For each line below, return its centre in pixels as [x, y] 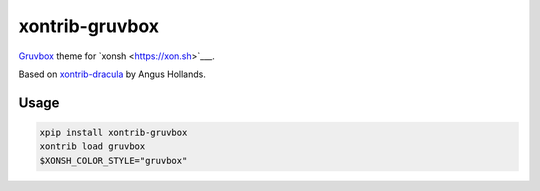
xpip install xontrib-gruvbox [113, 132]
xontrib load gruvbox [92, 146]
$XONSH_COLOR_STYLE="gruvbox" [113, 160]
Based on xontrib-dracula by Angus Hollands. [112, 74]
